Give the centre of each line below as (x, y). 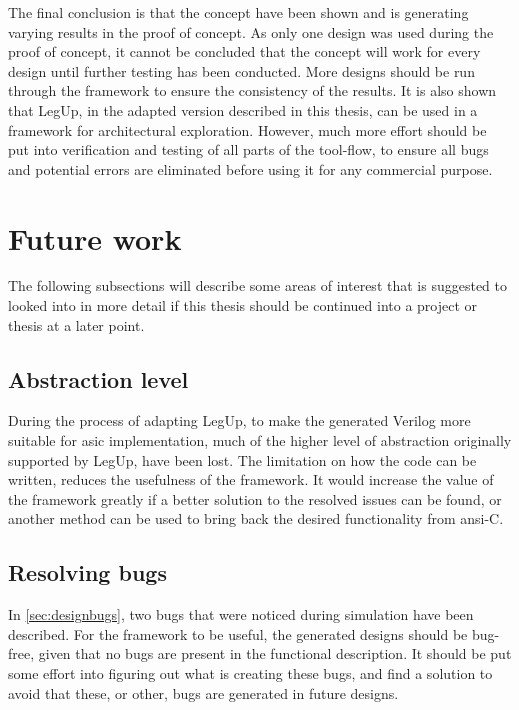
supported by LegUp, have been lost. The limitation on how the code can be (242, 459)
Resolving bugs (87, 572)
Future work (95, 237)
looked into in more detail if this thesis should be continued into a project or (243, 305)
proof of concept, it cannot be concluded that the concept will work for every (244, 51)
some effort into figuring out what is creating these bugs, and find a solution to (250, 673)
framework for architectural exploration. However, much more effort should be (247, 129)
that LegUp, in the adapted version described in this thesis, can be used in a (243, 109)
